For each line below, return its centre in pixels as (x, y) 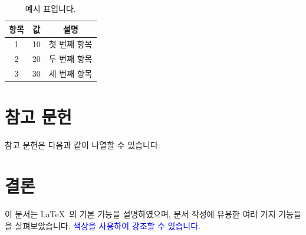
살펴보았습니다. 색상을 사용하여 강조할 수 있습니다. (108, 225)
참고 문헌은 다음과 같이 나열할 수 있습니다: (83, 145)
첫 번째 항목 (70, 44)
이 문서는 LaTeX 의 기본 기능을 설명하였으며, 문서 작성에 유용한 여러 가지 (140, 214)
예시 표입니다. (50, 8)
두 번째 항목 (70, 59)
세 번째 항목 (70, 74)
